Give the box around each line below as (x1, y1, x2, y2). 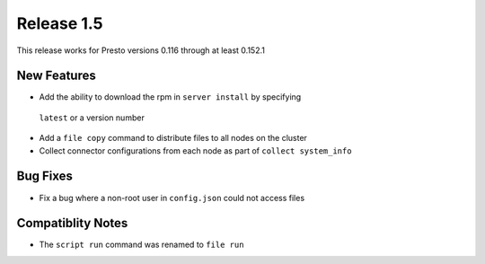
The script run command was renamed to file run (39, 239, 244, 251)
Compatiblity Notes (16, 216, 128, 231)
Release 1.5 (16, 13, 103, 33)
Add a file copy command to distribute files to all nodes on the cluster (39, 133, 307, 144)
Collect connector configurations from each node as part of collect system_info (39, 145, 352, 156)
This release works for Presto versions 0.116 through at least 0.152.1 (16, 45, 265, 56)
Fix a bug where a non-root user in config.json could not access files (39, 192, 305, 203)
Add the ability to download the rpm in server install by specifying (39, 92, 302, 102)
